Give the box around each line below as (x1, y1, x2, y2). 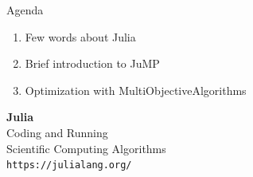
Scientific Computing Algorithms (6, 140, 166, 156)
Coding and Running (6, 124, 108, 140)
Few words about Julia (25, 28, 136, 45)
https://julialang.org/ (6, 159, 132, 171)
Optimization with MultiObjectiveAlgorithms (25, 81, 247, 98)
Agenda (6, 2, 44, 18)
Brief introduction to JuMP (25, 55, 160, 72)
